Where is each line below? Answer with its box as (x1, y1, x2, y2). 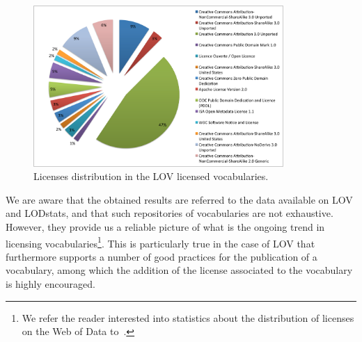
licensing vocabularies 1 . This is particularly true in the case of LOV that (6, 234, 315, 250)
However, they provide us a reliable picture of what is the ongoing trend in (6, 220, 325, 234)
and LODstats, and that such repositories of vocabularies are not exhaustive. (6, 206, 333, 220)
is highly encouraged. (6, 277, 95, 291)
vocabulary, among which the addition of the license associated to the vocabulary (6, 263, 353, 277)
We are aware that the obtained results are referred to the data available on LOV (6, 192, 353, 206)
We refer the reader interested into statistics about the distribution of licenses (22, 310, 354, 325)
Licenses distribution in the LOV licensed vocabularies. (33, 169, 269, 184)
